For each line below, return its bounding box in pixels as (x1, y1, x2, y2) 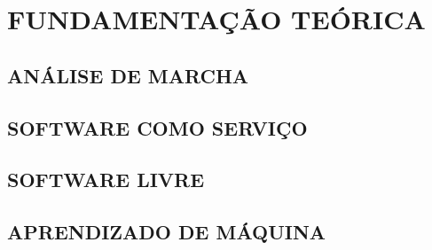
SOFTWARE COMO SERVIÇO (7, 113, 308, 141)
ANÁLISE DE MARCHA (7, 61, 249, 89)
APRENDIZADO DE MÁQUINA (7, 218, 326, 246)
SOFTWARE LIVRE (7, 166, 205, 193)
